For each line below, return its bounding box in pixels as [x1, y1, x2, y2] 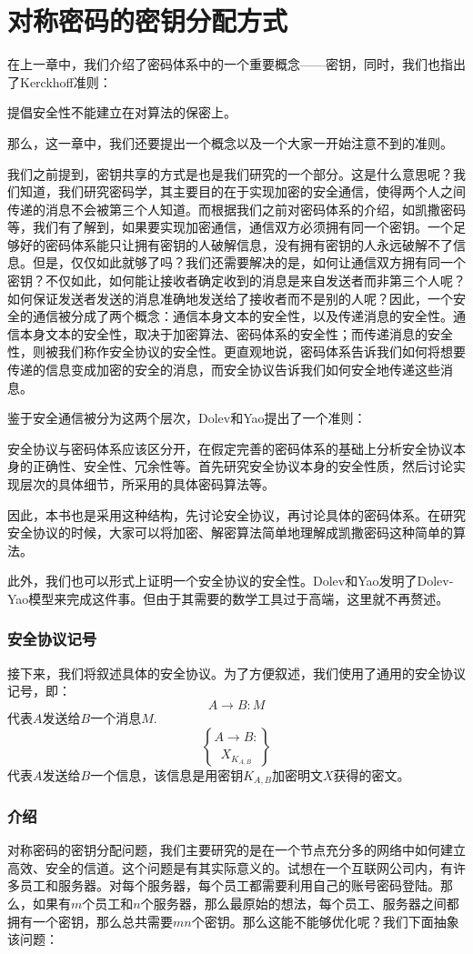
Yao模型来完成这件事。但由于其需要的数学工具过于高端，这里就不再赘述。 [7, 588, 449, 608]
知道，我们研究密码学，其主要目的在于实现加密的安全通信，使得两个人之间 [19, 182, 466, 201]
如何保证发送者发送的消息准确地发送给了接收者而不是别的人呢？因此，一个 [7, 288, 453, 307]
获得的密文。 [333, 765, 410, 784]
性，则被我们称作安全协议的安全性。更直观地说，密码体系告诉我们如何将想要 [7, 342, 466, 361]
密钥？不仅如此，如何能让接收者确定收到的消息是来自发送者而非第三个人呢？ [7, 271, 466, 290]
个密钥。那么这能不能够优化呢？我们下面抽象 [191, 911, 459, 930]
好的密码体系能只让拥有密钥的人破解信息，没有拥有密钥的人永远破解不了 [19, 235, 453, 254]
